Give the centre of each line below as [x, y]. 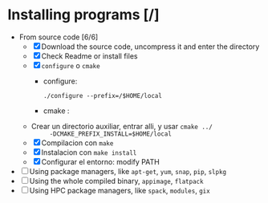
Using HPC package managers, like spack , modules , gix [120, 190]
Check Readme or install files [89, 56]
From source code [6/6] [59, 37]
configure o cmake [71, 65]
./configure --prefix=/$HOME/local [102, 95]
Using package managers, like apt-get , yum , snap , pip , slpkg [128, 171]
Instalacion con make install [89, 152]
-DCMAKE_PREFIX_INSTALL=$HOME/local [110, 134]
